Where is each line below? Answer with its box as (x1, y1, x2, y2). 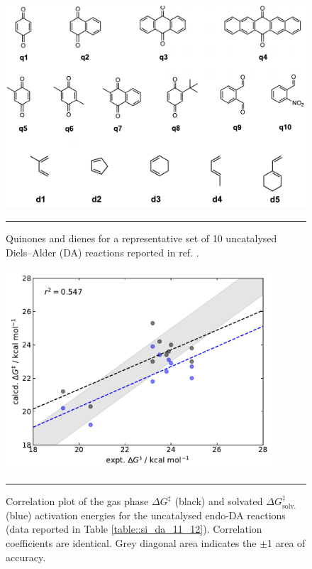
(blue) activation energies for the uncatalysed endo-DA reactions (6, 507, 286, 522)
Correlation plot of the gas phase (6, 494, 149, 509)
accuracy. (6, 549, 46, 564)
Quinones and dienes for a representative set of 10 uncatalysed (6, 231, 277, 246)
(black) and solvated (174, 494, 263, 509)
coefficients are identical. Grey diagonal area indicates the (6, 536, 257, 551)
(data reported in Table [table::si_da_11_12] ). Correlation (6, 521, 262, 536)
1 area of (267, 536, 306, 551)
